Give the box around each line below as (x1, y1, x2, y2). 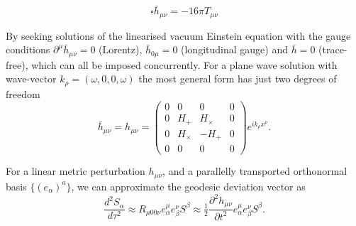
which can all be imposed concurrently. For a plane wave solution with (31, 57, 338, 72)
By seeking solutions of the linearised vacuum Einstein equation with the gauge (6, 28, 351, 43)
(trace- (318, 42, 347, 57)
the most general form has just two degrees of (138, 71, 337, 86)
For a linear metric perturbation (6, 163, 145, 178)
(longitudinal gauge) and (181, 42, 288, 57)
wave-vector (6, 71, 57, 86)
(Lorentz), (99, 42, 143, 57)
